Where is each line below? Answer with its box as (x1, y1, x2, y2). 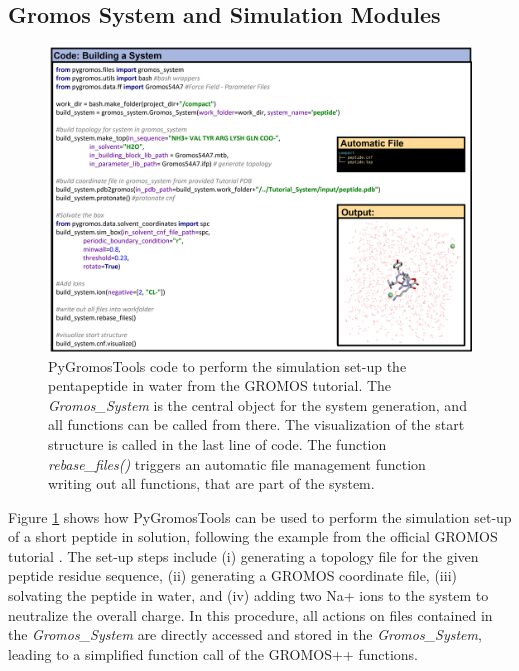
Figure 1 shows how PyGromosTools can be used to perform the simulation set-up (8, 506, 512, 527)
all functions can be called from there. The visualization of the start (48, 414, 465, 435)
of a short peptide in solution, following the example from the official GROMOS (8, 526, 498, 547)
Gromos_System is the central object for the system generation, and (48, 394, 467, 415)
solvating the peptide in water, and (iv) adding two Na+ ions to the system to (8, 585, 489, 606)
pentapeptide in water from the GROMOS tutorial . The (48, 375, 392, 396)
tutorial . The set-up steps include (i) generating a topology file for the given (8, 545, 479, 566)
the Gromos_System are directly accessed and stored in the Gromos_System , (8, 624, 482, 645)
